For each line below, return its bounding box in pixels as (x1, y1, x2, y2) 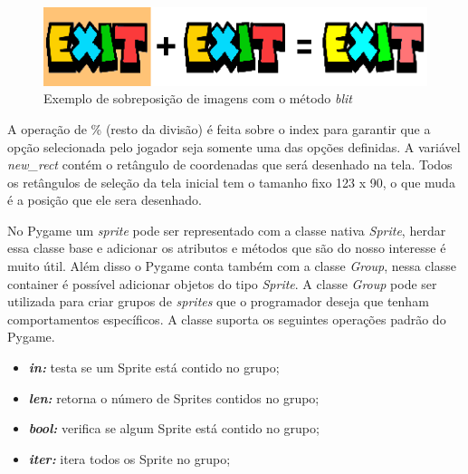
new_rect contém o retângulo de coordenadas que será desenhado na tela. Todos (7, 155, 453, 174)
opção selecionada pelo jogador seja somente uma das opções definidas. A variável (7, 137, 461, 156)
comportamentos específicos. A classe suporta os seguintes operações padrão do (7, 309, 446, 328)
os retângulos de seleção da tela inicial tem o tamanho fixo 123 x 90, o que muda (7, 172, 455, 191)
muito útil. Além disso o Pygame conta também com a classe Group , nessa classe (7, 256, 456, 276)
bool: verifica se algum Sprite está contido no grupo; (28, 419, 320, 438)
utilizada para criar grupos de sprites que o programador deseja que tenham (7, 292, 429, 311)
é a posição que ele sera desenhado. (7, 190, 202, 209)
